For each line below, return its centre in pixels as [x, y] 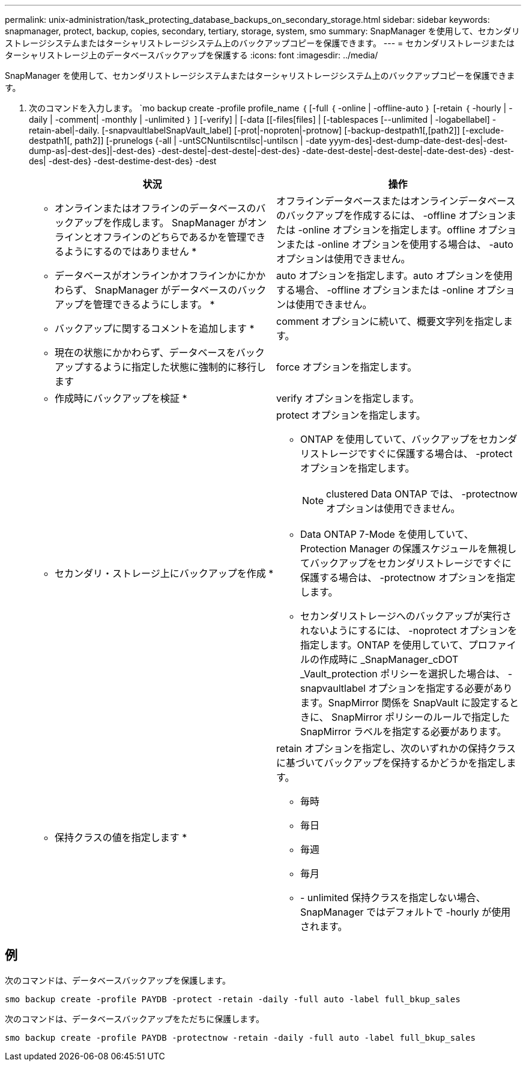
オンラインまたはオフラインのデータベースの [156, 208]
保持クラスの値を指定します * [121, 837]
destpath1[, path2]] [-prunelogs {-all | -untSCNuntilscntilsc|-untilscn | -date [178, 140]
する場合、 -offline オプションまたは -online [375, 290]
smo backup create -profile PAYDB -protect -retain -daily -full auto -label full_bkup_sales [233, 999]
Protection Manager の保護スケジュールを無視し [409, 549]
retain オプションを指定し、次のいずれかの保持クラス [396, 748]
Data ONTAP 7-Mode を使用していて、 [387, 534]
